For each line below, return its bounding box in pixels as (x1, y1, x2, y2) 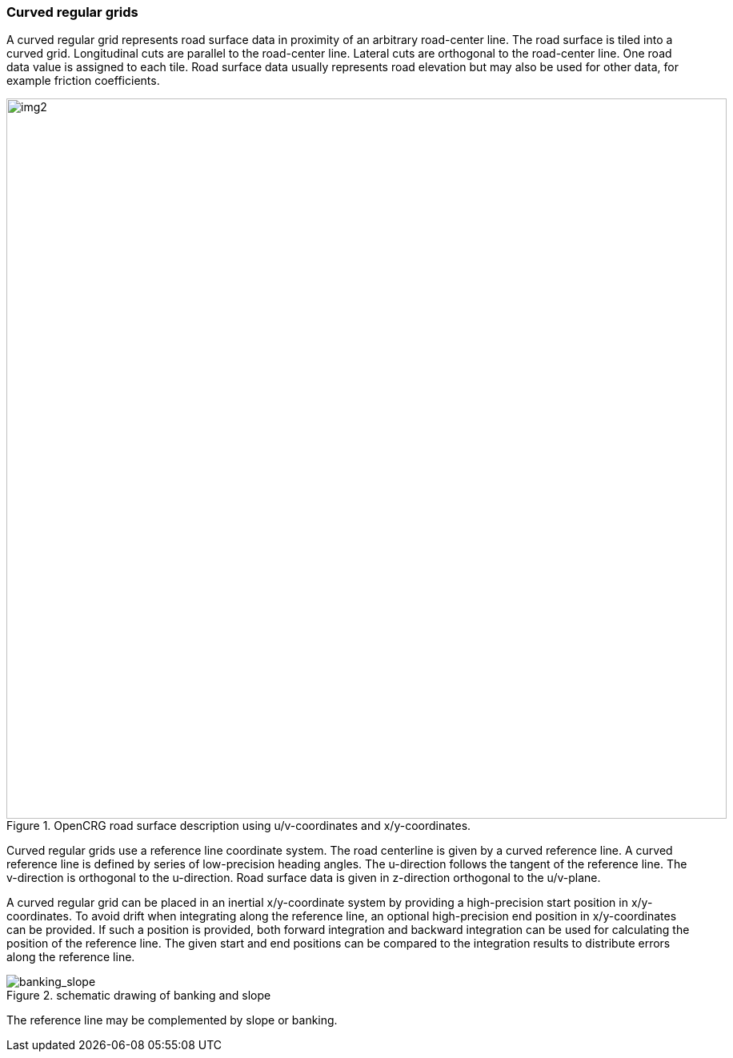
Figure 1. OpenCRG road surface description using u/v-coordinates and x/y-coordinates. (6, 819, 471, 833)
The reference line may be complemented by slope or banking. (6, 1013, 338, 1028)
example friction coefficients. (6, 74, 160, 88)
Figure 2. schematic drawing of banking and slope (6, 988, 271, 1003)
